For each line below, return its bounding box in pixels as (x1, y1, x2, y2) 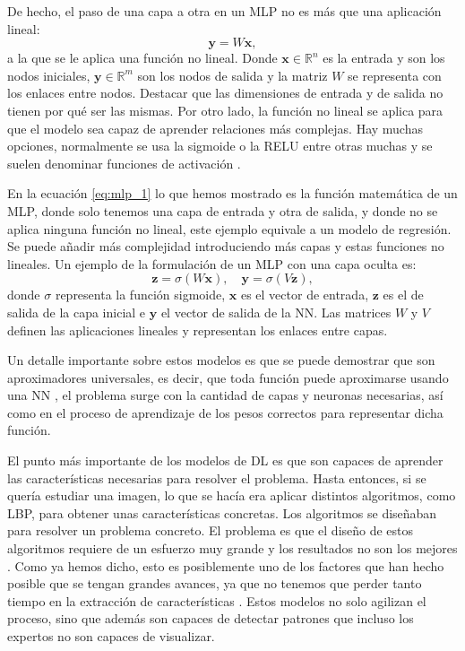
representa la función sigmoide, (55, 285, 226, 304)
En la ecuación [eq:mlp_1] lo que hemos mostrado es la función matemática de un (7, 184, 458, 203)
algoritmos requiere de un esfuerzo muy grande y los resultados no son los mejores (7, 539, 458, 558)
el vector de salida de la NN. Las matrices (160, 302, 392, 321)
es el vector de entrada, (240, 285, 369, 304)
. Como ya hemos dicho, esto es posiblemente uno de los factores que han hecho (7, 556, 444, 575)
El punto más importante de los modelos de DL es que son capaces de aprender (7, 451, 443, 470)
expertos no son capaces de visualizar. (7, 627, 215, 645)
